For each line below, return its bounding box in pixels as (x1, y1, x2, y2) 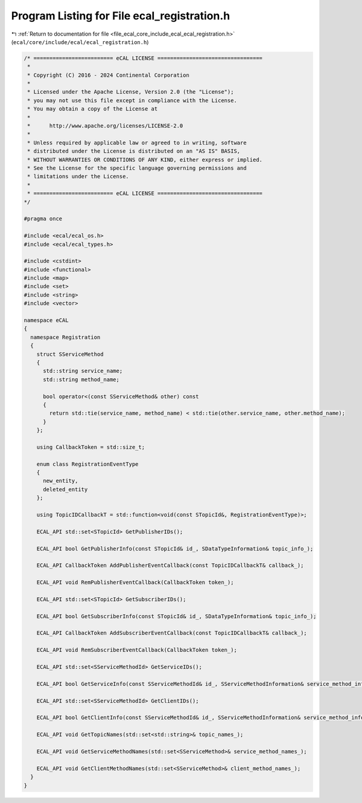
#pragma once (24, 215, 63, 222)
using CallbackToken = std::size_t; (36, 443, 145, 450)
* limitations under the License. (27, 173, 129, 180)
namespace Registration (30, 334, 101, 341)
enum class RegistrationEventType (36, 460, 139, 468)
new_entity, (43, 477, 78, 485)
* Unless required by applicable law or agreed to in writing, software (27, 139, 247, 146)
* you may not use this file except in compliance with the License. (27, 97, 238, 104)
